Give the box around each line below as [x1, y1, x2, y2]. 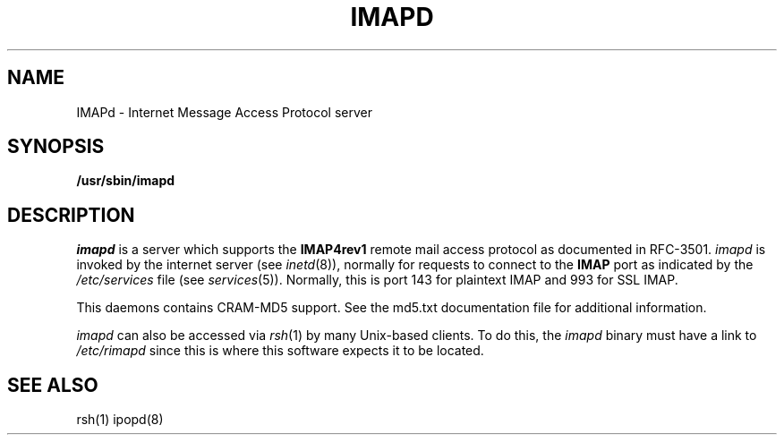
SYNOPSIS [7, 135, 105, 158]
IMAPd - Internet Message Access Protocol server [76, 104, 372, 120]
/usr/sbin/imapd [76, 173, 175, 189]
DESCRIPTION [7, 203, 135, 226]
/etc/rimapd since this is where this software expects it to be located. [76, 343, 484, 359]
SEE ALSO [7, 373, 98, 396]
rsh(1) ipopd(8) [76, 412, 164, 428]
